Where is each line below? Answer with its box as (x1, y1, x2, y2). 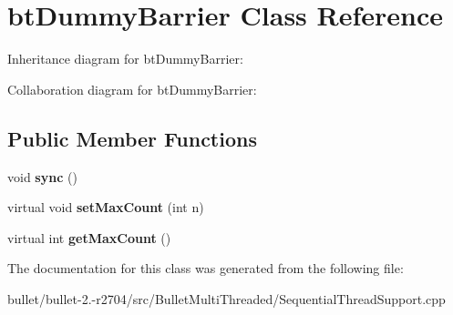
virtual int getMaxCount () (7, 228, 171, 247)
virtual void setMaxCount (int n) (7, 198, 204, 217)
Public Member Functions (7, 124, 257, 152)
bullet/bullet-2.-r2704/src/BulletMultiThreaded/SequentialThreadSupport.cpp (7, 289, 446, 308)
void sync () (7, 167, 77, 186)
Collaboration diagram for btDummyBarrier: (7, 79, 257, 98)
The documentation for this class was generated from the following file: (7, 259, 404, 278)
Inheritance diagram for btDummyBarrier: (7, 49, 243, 68)
